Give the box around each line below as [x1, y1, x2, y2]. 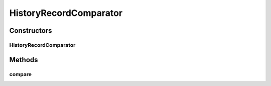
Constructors [9, 26, 52, 35]
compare [9, 71, 32, 78]
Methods [9, 55, 38, 64]
